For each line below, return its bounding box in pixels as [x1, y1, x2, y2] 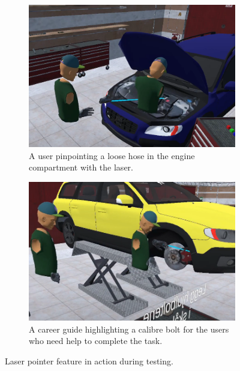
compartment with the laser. [29, 161, 133, 173]
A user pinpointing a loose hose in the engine [29, 149, 195, 161]
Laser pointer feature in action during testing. [5, 354, 173, 367]
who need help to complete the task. [29, 334, 163, 347]
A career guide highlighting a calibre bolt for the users [29, 322, 229, 335]
